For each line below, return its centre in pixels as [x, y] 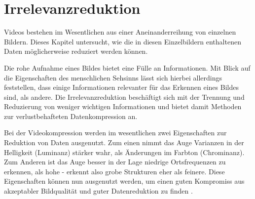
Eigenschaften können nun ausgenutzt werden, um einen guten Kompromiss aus [124, 181]
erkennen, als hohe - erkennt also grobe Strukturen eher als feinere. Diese [114, 171]
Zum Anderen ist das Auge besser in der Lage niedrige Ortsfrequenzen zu [115, 162]
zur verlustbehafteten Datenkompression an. [71, 116]
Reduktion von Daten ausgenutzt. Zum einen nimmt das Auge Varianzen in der [124, 142]
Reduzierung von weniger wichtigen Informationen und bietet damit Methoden [123, 106]
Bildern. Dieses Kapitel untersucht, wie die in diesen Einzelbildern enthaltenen [123, 41]
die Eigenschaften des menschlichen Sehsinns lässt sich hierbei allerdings [113, 77]
